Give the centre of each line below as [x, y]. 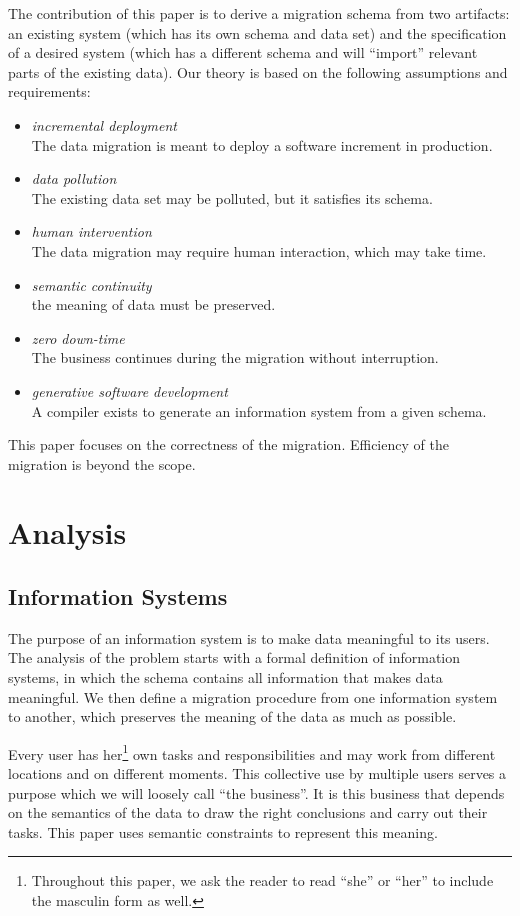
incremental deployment [104, 124]
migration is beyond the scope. [102, 463]
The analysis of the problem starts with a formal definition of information [234, 657]
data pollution [74, 178]
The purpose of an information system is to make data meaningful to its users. [249, 637]
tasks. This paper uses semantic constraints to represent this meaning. [223, 831]
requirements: [49, 91]
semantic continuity [91, 284]
